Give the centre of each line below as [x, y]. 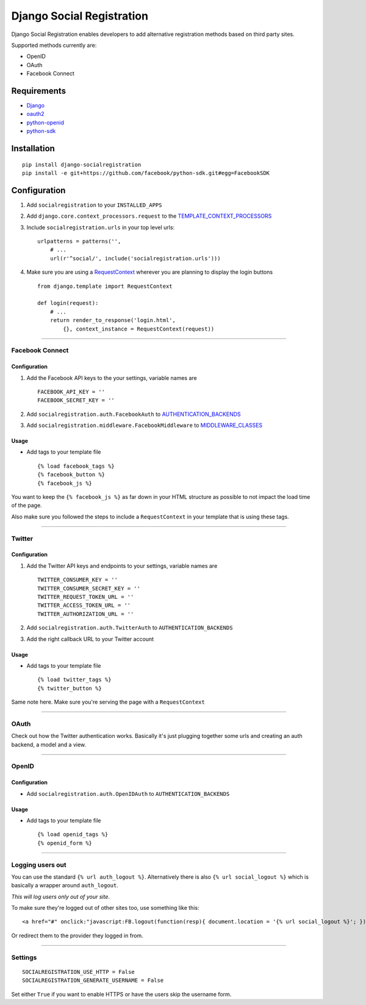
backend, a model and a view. [49, 745]
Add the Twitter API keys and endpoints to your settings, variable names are [122, 566]
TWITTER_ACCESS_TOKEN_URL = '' [84, 606]
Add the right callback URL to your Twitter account [90, 639]
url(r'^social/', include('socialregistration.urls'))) [135, 258]
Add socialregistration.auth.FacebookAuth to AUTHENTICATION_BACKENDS [134, 414]
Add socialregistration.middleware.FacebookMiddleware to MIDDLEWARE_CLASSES [145, 425]
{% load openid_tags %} [73, 835]
